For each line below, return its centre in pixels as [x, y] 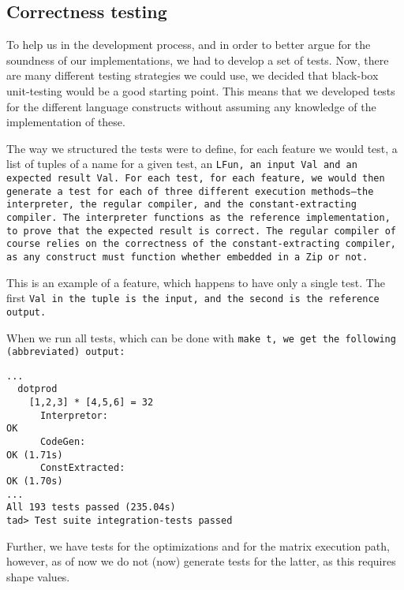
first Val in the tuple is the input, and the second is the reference [193, 298]
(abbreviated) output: [66, 352]
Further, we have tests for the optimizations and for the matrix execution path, [198, 545]
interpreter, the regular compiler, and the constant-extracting [181, 205]
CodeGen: [63, 442]
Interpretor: [74, 415]
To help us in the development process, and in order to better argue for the [189, 45]
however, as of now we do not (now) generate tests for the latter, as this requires [201, 561]
